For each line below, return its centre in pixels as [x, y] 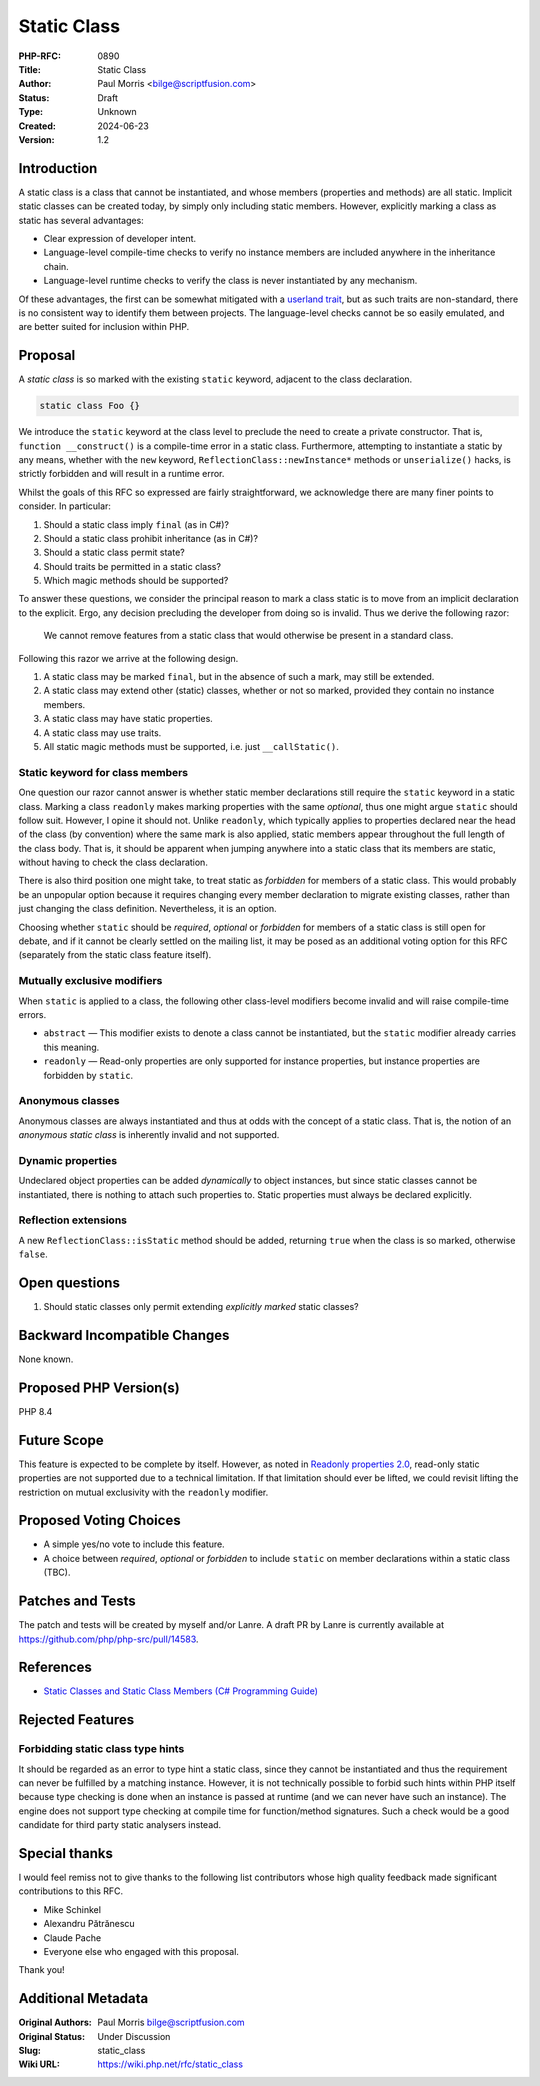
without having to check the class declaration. [113, 862]
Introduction [58, 168]
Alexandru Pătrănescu [89, 1924]
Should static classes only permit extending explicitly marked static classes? [201, 1307]
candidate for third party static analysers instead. [120, 1825]
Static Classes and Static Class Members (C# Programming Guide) [181, 1691]
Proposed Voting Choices [99, 1520]
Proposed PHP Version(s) [99, 1387]
